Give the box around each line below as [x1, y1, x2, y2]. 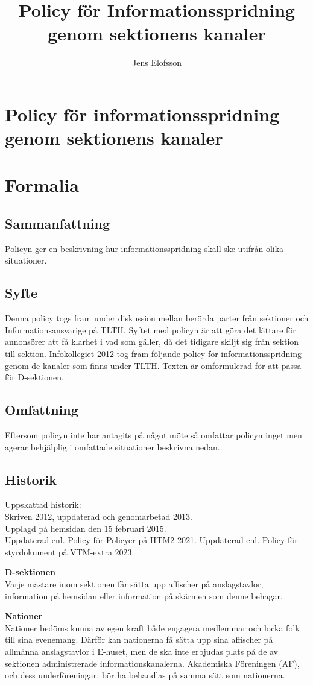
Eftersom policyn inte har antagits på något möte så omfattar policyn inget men [5, 429, 302, 441]
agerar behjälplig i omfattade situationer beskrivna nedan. [5, 440, 220, 453]
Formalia [5, 172, 79, 197]
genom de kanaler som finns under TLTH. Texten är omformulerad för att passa [5, 359, 302, 371]
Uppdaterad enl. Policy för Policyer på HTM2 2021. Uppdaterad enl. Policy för [5, 534, 298, 546]
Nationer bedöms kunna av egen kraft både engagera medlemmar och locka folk [5, 621, 300, 634]
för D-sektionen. [5, 371, 64, 384]
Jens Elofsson [132, 56, 182, 69]
